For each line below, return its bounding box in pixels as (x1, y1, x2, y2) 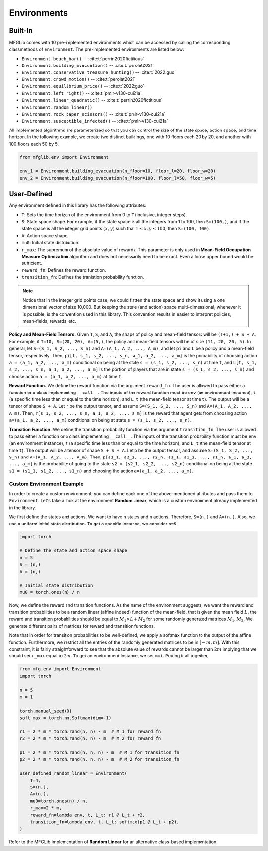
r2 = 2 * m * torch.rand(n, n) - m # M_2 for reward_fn (19, 736, 161, 741)
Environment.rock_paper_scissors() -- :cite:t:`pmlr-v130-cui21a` (21, 111, 166, 117)
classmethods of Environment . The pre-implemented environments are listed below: (9, 46, 184, 52)
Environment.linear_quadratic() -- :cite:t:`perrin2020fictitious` (21, 97, 163, 103)
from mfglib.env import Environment (19, 154, 109, 160)
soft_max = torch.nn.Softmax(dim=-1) (19, 715, 112, 720)
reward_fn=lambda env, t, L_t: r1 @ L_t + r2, (30, 812, 146, 818)
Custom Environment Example (9, 480, 84, 487)
